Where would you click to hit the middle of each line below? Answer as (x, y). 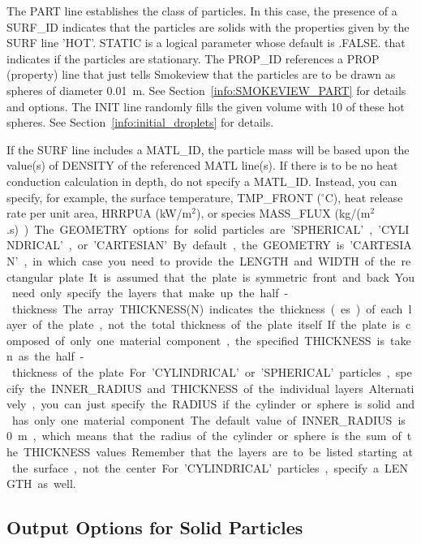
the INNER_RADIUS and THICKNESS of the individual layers (196, 388)
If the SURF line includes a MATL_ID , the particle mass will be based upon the (208, 149)
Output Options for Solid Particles (155, 527)
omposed (28, 340)
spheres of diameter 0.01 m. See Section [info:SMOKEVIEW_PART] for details (206, 90)
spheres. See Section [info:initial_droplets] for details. (140, 122)
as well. (57, 484)
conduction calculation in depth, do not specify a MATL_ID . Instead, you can (202, 181)
